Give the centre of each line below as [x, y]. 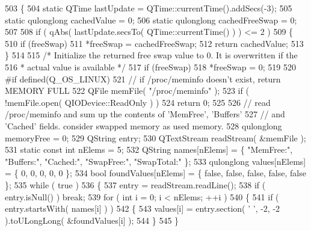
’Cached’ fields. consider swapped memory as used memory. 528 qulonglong [143, 125]
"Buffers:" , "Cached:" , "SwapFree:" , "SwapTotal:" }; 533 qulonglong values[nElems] [155, 161]
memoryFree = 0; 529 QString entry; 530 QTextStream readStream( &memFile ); [155, 137]
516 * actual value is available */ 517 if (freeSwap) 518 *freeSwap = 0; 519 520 [150, 66]
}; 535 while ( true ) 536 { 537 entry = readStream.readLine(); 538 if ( [135, 184]
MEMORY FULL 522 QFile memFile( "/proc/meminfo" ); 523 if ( [127, 91]
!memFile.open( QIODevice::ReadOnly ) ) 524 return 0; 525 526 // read [138, 102]
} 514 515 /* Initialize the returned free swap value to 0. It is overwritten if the [151, 55]
